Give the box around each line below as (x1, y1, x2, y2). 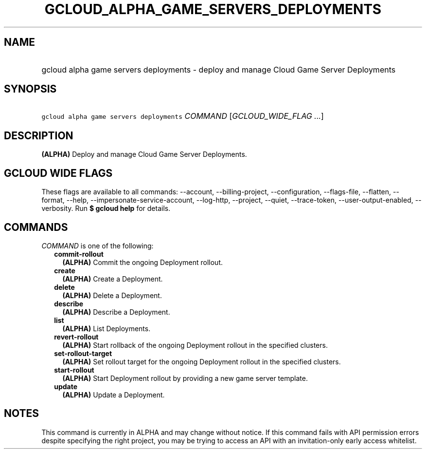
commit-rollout (54, 249, 104, 258)
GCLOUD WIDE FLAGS (4, 167, 113, 179)
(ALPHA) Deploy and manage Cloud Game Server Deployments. (41, 150, 247, 159)
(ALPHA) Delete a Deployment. (62, 291, 162, 300)
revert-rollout (54, 332, 99, 341)
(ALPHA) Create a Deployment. (62, 274, 163, 283)
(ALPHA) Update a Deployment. (62, 390, 165, 399)
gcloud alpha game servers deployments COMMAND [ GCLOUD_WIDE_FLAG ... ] (41, 111, 324, 121)
